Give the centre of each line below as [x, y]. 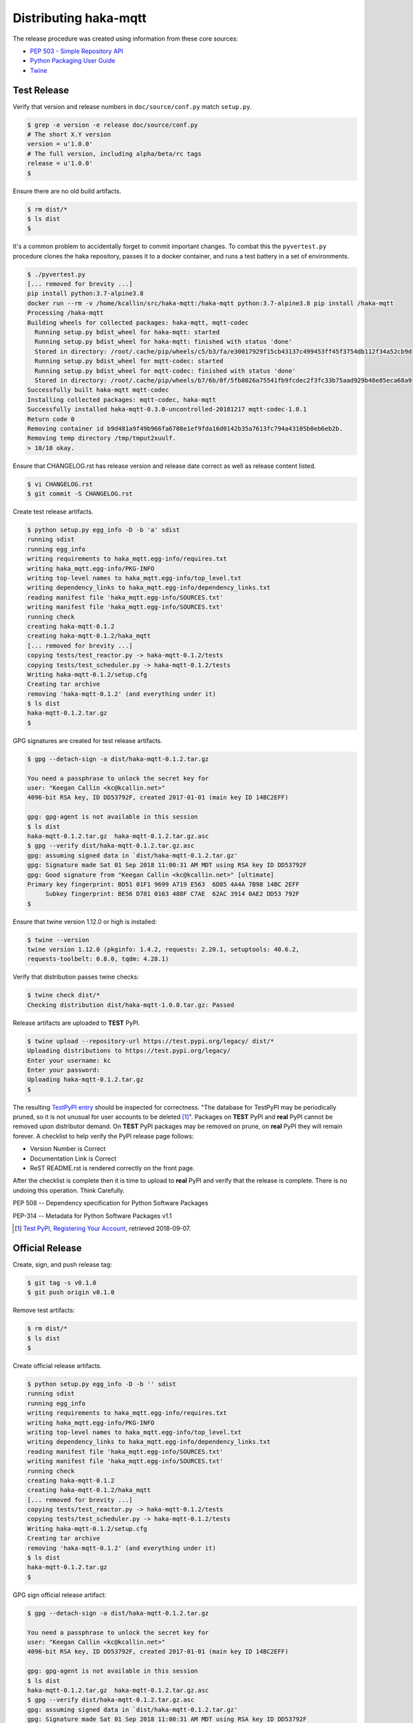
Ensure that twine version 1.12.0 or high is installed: [85, 921]
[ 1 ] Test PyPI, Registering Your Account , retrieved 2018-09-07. [103, 1228]
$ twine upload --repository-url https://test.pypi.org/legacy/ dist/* [151, 1041]
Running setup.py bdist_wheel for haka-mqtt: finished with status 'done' [163, 342]
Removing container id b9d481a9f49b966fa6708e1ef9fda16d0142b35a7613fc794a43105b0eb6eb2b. [185, 428]
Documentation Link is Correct [73, 1159]
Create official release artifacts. [57, 1366]
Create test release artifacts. [53, 512]
